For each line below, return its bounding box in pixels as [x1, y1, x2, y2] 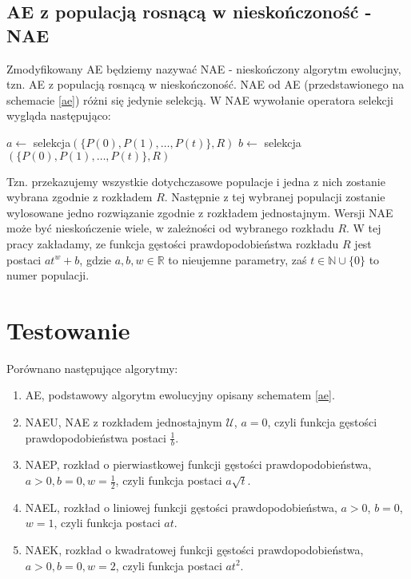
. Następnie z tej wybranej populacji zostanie [164, 188, 385, 205]
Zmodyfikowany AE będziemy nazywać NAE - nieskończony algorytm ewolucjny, [6, 60, 401, 77]
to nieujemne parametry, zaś [168, 251, 307, 268]
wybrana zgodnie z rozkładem [6, 188, 153, 205]
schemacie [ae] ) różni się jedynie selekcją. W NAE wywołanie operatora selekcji [6, 91, 393, 108]
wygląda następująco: [6, 107, 111, 124]
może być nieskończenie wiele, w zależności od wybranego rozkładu [6, 220, 334, 236]
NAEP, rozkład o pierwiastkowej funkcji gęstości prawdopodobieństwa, [25, 456, 372, 473]
